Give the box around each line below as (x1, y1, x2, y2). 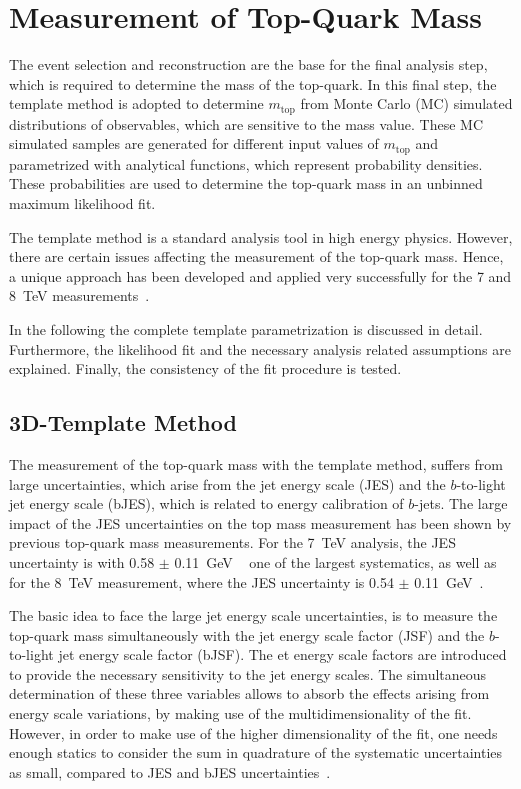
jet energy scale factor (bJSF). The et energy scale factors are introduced (58, 644, 507, 665)
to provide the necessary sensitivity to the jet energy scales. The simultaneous (9, 663, 487, 684)
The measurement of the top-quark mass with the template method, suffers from (9, 453, 503, 474)
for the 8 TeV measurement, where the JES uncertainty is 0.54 (9, 571, 394, 592)
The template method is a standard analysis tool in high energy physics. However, (9, 226, 513, 247)
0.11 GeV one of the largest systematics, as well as (174, 551, 497, 572)
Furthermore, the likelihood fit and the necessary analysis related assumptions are (9, 338, 511, 359)
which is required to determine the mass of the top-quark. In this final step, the (9, 73, 497, 94)
